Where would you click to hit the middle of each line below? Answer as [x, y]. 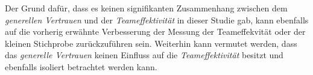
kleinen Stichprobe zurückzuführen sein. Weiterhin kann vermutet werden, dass [151, 43]
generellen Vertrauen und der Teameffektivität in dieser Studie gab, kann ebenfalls [157, 19]
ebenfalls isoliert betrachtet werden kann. [81, 66]
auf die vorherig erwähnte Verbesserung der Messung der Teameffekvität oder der [155, 31]
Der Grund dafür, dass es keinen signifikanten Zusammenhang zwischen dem [146, 8]
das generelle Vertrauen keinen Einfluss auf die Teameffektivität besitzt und [144, 55]
